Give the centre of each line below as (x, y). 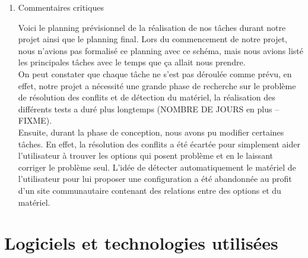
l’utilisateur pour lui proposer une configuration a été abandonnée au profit (155, 179)
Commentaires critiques (61, 7)
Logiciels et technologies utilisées (141, 243)
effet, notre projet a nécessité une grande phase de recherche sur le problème (157, 85)
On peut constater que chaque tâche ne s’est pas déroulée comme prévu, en (155, 73)
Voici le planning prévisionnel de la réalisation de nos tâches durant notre (152, 27)
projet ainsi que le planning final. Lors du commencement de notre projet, (153, 39)
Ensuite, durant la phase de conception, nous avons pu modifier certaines (151, 132)
